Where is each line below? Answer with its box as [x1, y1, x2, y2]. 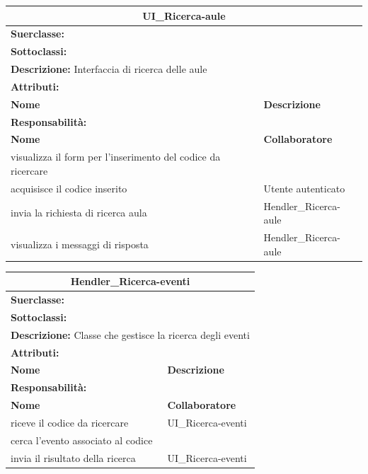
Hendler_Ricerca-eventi [70, 274, 190, 289]
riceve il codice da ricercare [11, 415, 129, 429]
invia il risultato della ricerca [11, 450, 136, 465]
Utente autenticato [263, 180, 345, 195]
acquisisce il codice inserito [11, 180, 127, 195]
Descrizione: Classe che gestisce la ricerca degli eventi [11, 327, 250, 342]
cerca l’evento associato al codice [11, 432, 153, 447]
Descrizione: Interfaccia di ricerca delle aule [11, 62, 207, 76]
